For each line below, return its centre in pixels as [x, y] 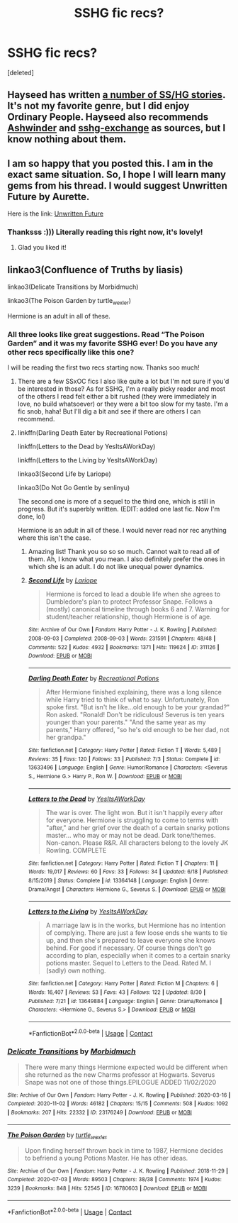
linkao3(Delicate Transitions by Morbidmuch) [73, 287]
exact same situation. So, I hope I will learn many [117, 174]
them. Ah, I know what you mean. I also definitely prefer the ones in [126, 559]
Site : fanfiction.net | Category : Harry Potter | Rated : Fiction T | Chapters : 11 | [123, 863]
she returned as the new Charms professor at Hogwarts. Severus [120, 1074]
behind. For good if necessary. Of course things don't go [129, 948]
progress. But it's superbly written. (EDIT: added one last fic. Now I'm [119, 509]
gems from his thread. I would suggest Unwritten [118, 186]
